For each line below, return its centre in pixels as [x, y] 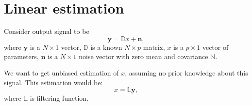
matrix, [154, 47]
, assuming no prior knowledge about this [186, 72]
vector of [215, 47]
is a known [106, 47]
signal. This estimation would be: [53, 82]
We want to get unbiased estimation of [61, 72]
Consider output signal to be [47, 31]
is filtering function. [59, 98]
